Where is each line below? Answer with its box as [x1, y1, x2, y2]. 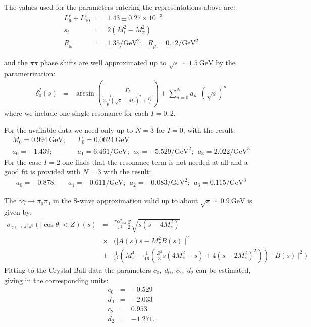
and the [4, 57, 28, 67]
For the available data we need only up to [4, 125, 133, 135]
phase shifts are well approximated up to [40, 57, 167, 67]
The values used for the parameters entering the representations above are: [4, 2, 235, 12]
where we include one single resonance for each [4, 108, 149, 118]
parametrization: [4, 68, 56, 79]
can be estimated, [196, 264, 251, 275]
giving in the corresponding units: [4, 274, 109, 285]
